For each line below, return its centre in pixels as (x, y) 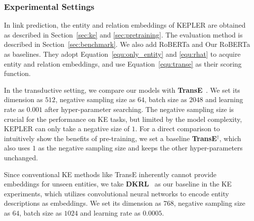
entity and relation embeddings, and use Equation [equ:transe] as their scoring (123, 63)
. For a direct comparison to (178, 129)
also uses (17, 148)
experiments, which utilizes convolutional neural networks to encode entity (117, 193)
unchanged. (21, 157)
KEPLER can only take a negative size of (67, 129)
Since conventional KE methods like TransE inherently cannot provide (110, 174)
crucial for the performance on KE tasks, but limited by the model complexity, (123, 119)
